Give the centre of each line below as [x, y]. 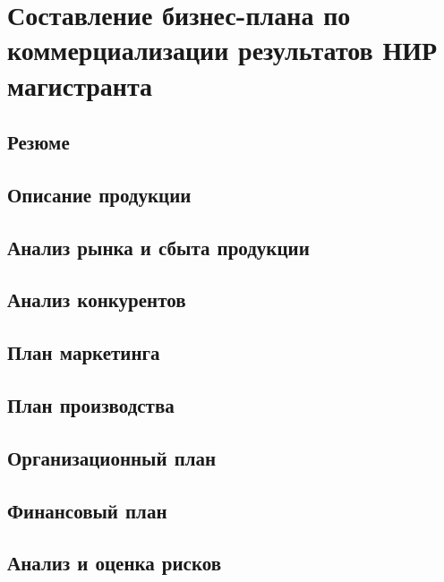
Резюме [38, 142]
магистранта [80, 85]
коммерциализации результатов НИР [222, 50]
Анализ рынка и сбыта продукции [158, 247]
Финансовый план [87, 510]
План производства [91, 405]
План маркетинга [84, 352]
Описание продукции [99, 194]
